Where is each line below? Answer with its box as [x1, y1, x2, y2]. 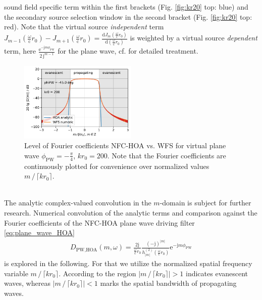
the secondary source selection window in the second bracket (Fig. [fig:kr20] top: [4, 11, 252, 22]
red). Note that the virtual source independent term [4, 21, 164, 32]
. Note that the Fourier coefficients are [107, 150, 226, 160]
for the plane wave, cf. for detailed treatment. [58, 46, 198, 56]
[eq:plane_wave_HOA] [4, 227, 75, 238]
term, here [4, 46, 36, 56]
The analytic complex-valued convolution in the [4, 197, 151, 208]
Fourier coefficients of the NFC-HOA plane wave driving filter [4, 217, 195, 228]
